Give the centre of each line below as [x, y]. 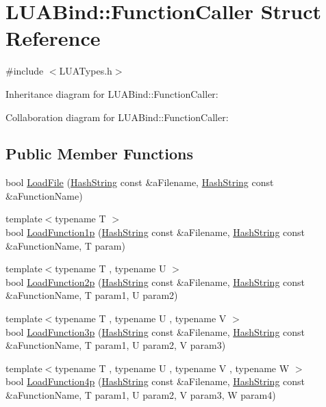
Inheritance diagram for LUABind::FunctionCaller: [112, 93]
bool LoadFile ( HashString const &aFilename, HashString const [140, 182]
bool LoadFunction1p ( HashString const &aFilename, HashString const [155, 232]
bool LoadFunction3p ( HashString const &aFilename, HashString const [155, 331]
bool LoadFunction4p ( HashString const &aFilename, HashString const [155, 381]
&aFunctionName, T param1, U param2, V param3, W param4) [141, 395]
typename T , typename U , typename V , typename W [172, 368]
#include [25, 71]
